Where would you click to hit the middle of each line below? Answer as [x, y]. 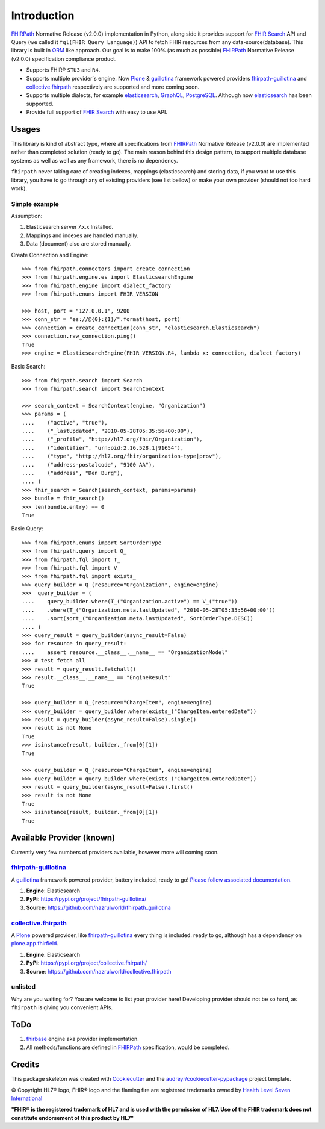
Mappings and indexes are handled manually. [82, 235]
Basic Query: [27, 529]
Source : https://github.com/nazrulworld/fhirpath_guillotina [98, 907]
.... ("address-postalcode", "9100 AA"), [89, 465]
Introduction [43, 16]
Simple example [35, 204]
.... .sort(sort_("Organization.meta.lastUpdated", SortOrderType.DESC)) [138, 618]
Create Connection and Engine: [50, 255]
